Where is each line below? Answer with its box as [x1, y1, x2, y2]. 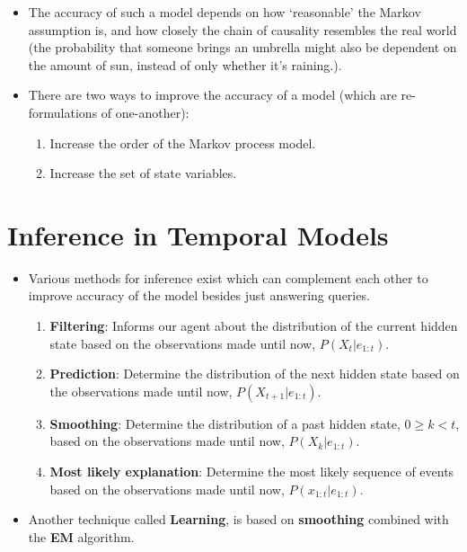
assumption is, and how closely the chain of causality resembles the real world [28, 20, 457, 39]
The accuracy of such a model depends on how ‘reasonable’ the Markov [28, 3, 421, 21]
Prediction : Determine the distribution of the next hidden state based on [49, 364, 460, 383]
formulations [28, 102, 98, 121]
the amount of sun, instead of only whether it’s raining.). [28, 55, 342, 74]
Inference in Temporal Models [7, 216, 389, 253]
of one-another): [101, 102, 189, 121]
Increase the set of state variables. [49, 164, 237, 183]
